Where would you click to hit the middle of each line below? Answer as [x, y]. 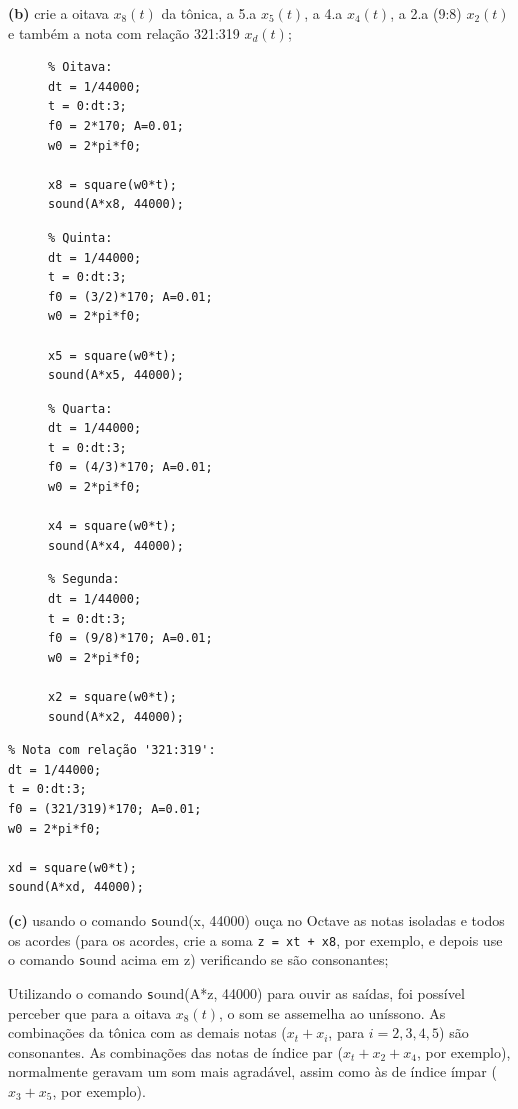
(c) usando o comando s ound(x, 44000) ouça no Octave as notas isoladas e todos [256, 919]
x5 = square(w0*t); [112, 355]
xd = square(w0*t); [72, 867]
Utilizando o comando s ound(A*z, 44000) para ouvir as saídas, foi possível [236, 992]
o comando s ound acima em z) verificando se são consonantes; [198, 959]
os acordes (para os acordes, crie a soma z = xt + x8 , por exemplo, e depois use [255, 939]
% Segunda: [84, 579]
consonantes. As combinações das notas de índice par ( [175, 1051]
